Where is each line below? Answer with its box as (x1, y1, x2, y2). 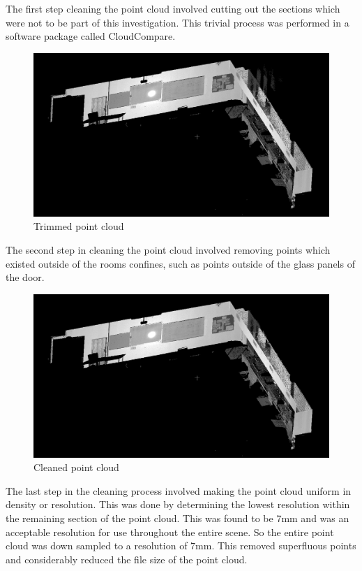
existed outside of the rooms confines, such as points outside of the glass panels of (6, 256, 355, 270)
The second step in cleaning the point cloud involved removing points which (6, 242, 331, 256)
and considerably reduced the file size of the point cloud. (6, 551, 248, 566)
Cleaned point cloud (33, 460, 119, 475)
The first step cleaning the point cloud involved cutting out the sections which (6, 1, 340, 15)
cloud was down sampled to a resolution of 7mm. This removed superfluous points (6, 538, 356, 553)
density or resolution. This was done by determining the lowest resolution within (6, 497, 350, 512)
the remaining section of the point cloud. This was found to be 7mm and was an (6, 511, 349, 525)
